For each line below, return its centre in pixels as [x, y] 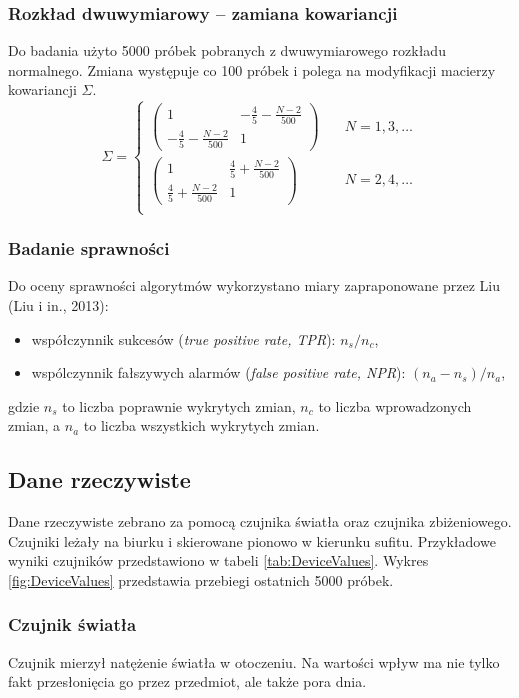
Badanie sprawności [89, 248]
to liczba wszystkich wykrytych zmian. [201, 425]
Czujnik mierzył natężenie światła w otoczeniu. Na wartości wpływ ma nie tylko [254, 661]
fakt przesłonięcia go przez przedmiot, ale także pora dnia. [187, 681]
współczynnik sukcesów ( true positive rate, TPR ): [183, 338]
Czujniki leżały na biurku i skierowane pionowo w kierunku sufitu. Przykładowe [252, 540]
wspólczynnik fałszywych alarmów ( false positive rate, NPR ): [218, 372]
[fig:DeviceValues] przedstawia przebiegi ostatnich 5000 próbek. [201, 579]
